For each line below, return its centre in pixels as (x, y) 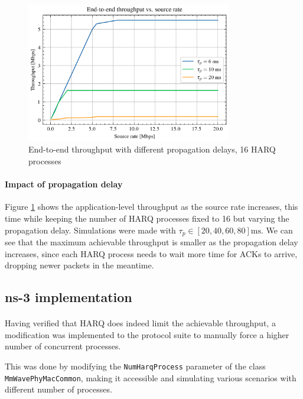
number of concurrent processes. (63, 346)
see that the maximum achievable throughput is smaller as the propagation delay (151, 242)
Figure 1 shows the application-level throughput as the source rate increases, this (151, 207)
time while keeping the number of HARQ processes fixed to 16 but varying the (147, 218)
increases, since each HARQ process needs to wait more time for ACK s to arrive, (151, 253)
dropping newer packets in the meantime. (79, 265)
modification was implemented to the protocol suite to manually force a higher (147, 334)
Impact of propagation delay (64, 184)
